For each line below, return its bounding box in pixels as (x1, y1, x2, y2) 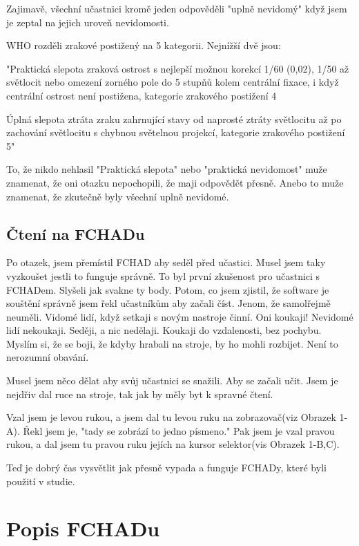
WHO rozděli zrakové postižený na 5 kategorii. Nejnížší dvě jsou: (6, 38, 281, 53)
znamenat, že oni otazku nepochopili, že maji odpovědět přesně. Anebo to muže (6, 175, 344, 189)
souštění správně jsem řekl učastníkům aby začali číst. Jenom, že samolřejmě (6, 296, 331, 310)
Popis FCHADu (6, 514, 160, 543)
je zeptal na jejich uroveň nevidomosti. (6, 15, 169, 29)
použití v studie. (6, 473, 75, 488)
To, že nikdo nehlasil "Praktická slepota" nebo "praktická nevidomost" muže (6, 162, 327, 176)
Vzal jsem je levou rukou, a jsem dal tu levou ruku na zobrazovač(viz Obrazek (6, 410, 336, 424)
